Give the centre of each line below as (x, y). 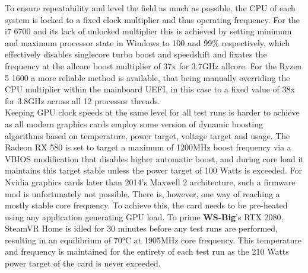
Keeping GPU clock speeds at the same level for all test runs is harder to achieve (152, 112)
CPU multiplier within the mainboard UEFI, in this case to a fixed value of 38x (150, 89)
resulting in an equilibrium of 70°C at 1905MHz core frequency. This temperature (153, 240)
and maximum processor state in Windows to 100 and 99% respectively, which (147, 42)
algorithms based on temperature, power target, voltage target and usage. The (147, 135)
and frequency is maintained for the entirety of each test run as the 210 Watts (147, 251)
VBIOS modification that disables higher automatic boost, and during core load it (154, 158)
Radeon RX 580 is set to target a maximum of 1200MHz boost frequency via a (148, 147)
